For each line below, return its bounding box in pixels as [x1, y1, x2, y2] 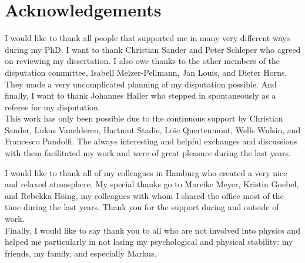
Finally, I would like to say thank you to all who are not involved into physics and [5, 224, 300, 236]
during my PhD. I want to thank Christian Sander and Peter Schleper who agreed [5, 43, 301, 55]
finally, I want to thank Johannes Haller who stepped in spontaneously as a [5, 89, 276, 102]
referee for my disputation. [5, 100, 100, 113]
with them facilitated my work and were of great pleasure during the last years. [5, 147, 291, 159]
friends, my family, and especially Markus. [5, 247, 157, 259]
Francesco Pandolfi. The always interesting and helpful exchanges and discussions [5, 135, 298, 147]
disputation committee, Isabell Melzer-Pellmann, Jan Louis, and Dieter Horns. [5, 66, 287, 78]
